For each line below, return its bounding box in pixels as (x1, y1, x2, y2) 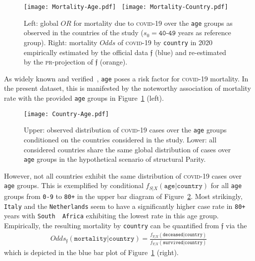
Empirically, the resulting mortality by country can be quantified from (4, 220, 219, 230)
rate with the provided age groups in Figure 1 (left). (4, 93, 164, 103)
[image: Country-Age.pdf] (24, 110, 109, 118)
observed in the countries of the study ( (24, 27, 144, 38)
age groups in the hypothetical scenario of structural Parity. (24, 154, 206, 164)
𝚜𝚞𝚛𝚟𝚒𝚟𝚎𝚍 (162, 240, 184, 245)
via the (225, 220, 247, 230)
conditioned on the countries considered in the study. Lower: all (24, 134, 217, 144)
